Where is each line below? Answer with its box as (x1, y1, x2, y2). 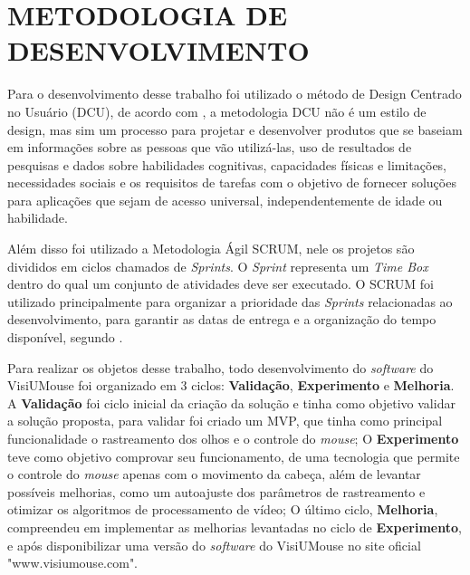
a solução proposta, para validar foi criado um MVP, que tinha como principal (7, 411, 443, 430)
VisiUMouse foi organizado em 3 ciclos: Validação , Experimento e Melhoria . (7, 376, 455, 395)
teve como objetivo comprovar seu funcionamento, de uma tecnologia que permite (7, 446, 460, 465)
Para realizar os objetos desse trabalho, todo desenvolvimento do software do (7, 358, 434, 377)
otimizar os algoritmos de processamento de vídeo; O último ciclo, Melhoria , (7, 500, 438, 519)
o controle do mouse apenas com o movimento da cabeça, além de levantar (7, 465, 421, 484)
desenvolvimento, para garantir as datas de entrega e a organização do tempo (7, 310, 436, 329)
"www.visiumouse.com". (7, 553, 139, 572)
